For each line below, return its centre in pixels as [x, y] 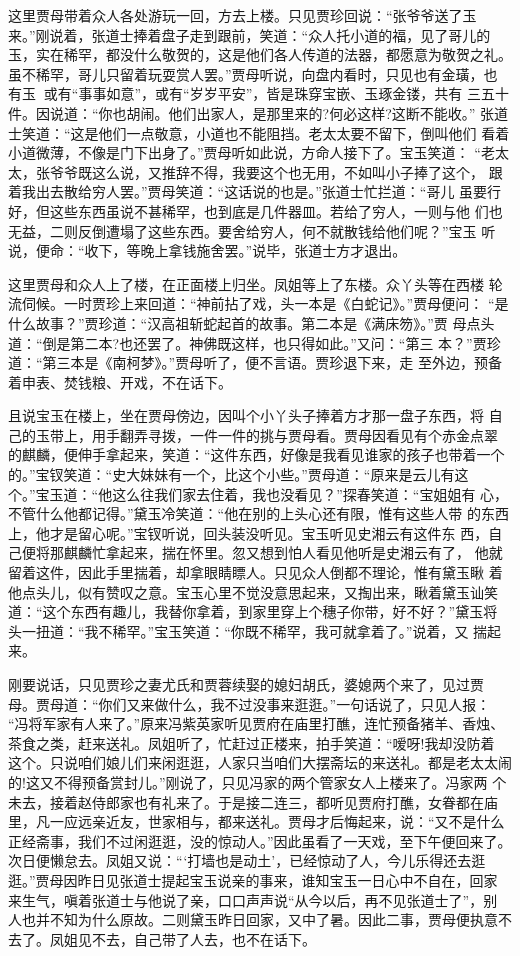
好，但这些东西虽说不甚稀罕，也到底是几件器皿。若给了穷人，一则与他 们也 [255, 210]
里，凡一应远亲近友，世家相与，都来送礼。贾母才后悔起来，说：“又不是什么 [256, 821]
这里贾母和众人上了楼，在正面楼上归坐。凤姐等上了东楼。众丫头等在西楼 [246, 283]
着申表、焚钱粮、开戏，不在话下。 [120, 381]
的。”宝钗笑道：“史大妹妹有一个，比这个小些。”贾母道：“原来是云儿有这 [238, 474]
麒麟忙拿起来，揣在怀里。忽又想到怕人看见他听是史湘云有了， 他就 [283, 552]
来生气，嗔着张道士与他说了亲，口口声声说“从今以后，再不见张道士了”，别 [253, 899]
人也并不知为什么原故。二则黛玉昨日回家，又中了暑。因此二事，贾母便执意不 [260, 919]
